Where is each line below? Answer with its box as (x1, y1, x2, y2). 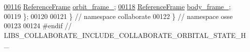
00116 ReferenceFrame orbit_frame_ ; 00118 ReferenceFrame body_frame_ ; (4, 1, 231, 11)
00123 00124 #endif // (4, 20, 72, 31)
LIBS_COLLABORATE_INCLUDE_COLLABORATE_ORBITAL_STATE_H (4, 30, 246, 40)
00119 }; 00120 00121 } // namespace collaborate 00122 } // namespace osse (4, 11, 233, 21)
